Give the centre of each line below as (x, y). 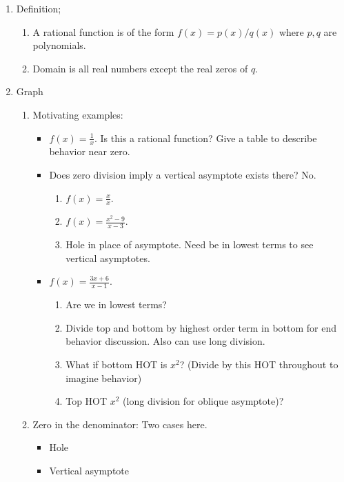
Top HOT (87, 401)
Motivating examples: (78, 114)
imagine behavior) (104, 378)
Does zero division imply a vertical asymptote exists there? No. (183, 174)
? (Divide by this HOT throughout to (259, 364)
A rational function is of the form (103, 31)
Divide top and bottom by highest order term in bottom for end (201, 327)
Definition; (39, 8)
